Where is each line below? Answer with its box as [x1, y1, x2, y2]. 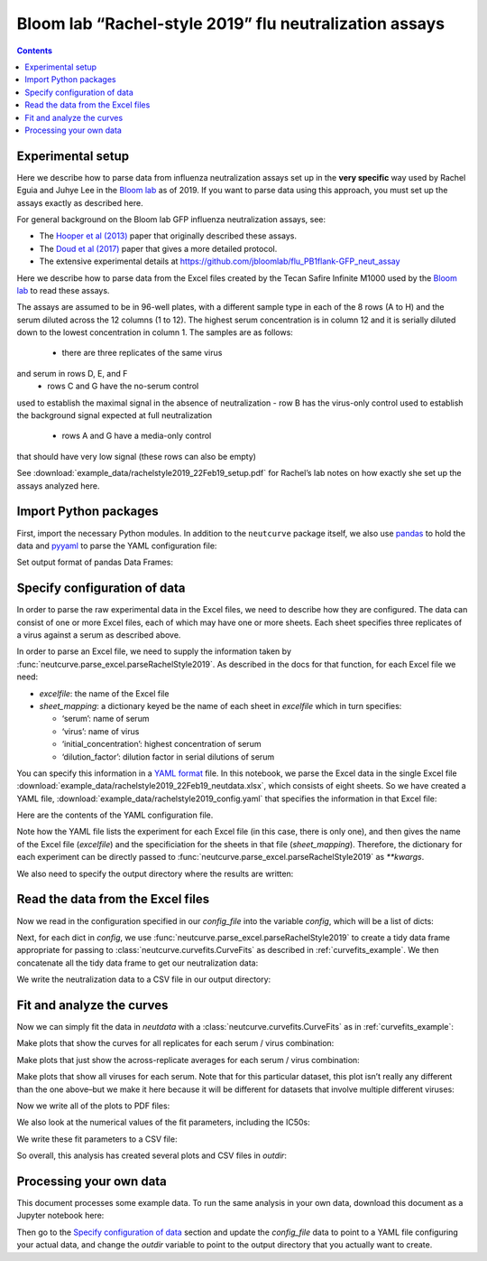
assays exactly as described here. [16, 197, 143, 208]
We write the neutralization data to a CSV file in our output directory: [16, 974, 271, 985]
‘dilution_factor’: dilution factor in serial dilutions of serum [61, 751, 275, 762]
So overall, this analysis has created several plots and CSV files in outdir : [16, 1150, 288, 1161]
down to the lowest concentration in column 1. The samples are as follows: [16, 327, 293, 338]
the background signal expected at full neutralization [16, 410, 213, 421]
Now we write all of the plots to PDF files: [16, 1100, 170, 1111]
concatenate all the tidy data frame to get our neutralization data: [16, 957, 259, 968]
